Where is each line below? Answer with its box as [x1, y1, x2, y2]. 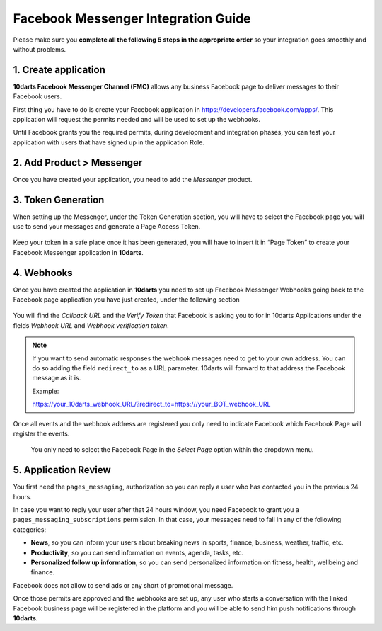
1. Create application [13, 64, 105, 76]
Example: [32, 387, 59, 395]
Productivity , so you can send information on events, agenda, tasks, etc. [30, 548, 244, 557]
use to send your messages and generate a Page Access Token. [13, 222, 201, 230]
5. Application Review [13, 464, 111, 476]
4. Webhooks [13, 266, 74, 279]
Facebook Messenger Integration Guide [13, 11, 251, 26]
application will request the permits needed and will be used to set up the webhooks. [13, 115, 261, 124]
